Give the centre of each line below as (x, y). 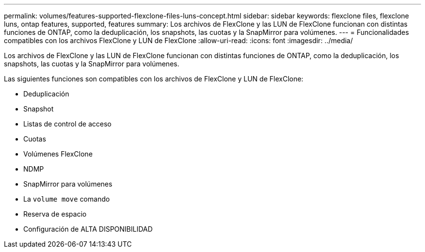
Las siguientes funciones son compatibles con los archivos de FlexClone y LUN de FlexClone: (154, 79)
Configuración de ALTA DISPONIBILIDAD (88, 229)
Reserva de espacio (55, 214)
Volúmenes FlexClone (58, 154)
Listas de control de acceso (67, 124)
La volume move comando (67, 199)
